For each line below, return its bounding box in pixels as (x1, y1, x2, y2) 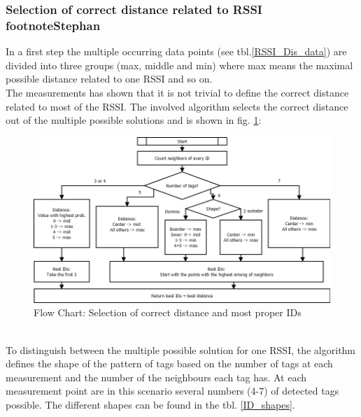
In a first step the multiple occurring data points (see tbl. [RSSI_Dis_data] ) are (6, 44, 347, 59)
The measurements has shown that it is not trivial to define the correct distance (6, 85, 349, 99)
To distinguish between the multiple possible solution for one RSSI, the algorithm (6, 342, 356, 357)
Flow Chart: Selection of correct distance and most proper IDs (34, 305, 302, 320)
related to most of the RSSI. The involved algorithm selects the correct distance (6, 99, 348, 113)
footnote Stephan (6, 16, 101, 34)
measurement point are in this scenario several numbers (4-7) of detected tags (6, 383, 339, 398)
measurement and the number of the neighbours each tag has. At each (6, 369, 307, 384)
